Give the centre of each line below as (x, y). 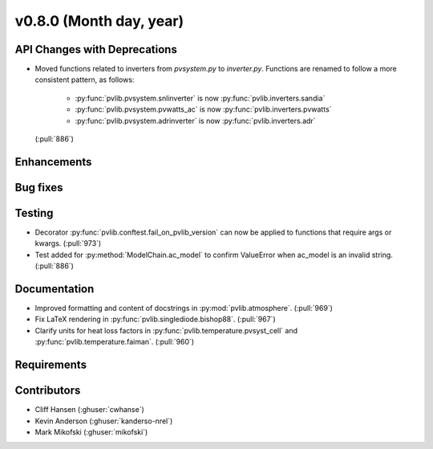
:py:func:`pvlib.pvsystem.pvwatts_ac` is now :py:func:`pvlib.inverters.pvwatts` (203, 109)
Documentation (55, 289)
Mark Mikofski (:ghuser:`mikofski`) (91, 432)
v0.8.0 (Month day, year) (99, 21)
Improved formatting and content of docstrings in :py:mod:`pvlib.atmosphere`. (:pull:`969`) (184, 308)
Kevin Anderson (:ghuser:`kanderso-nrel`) (104, 421)
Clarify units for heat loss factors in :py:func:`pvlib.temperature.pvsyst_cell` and (166, 330)
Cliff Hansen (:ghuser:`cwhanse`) (89, 410)
